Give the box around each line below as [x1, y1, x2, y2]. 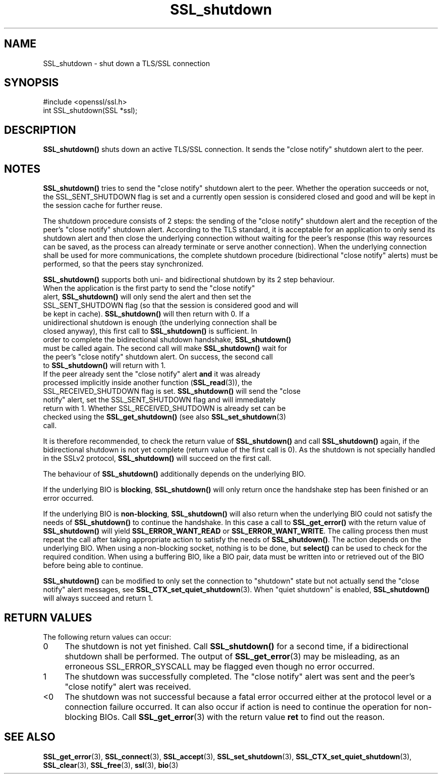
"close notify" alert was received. [65, 681, 191, 692]
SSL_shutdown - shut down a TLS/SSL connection [43, 59, 210, 68]
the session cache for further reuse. [43, 201, 162, 210]
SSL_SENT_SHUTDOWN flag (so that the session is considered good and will [43, 301, 299, 310]
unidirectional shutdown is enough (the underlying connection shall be [43, 318, 277, 327]
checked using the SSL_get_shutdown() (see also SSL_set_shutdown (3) [43, 412, 286, 422]
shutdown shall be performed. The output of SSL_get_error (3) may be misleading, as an [65, 651, 400, 661]
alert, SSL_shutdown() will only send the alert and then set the [43, 292, 251, 301]
